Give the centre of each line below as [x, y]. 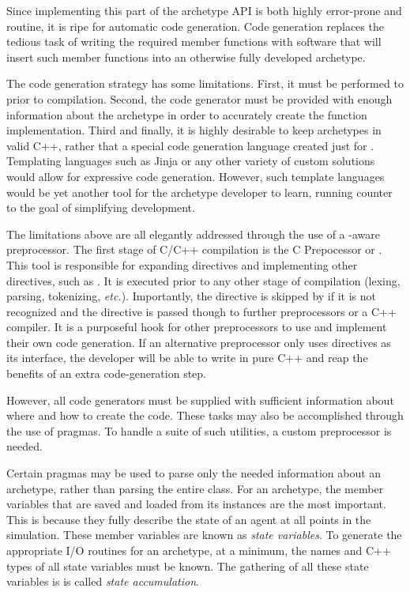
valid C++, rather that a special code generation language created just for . [190, 145]
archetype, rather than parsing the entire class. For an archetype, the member [195, 488]
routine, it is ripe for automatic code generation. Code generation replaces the [195, 26]
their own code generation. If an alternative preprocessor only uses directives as [199, 342]
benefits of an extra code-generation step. [107, 373]
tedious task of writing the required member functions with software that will [194, 41]
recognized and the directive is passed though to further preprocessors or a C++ [201, 311]
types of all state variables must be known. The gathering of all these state [188, 566]
